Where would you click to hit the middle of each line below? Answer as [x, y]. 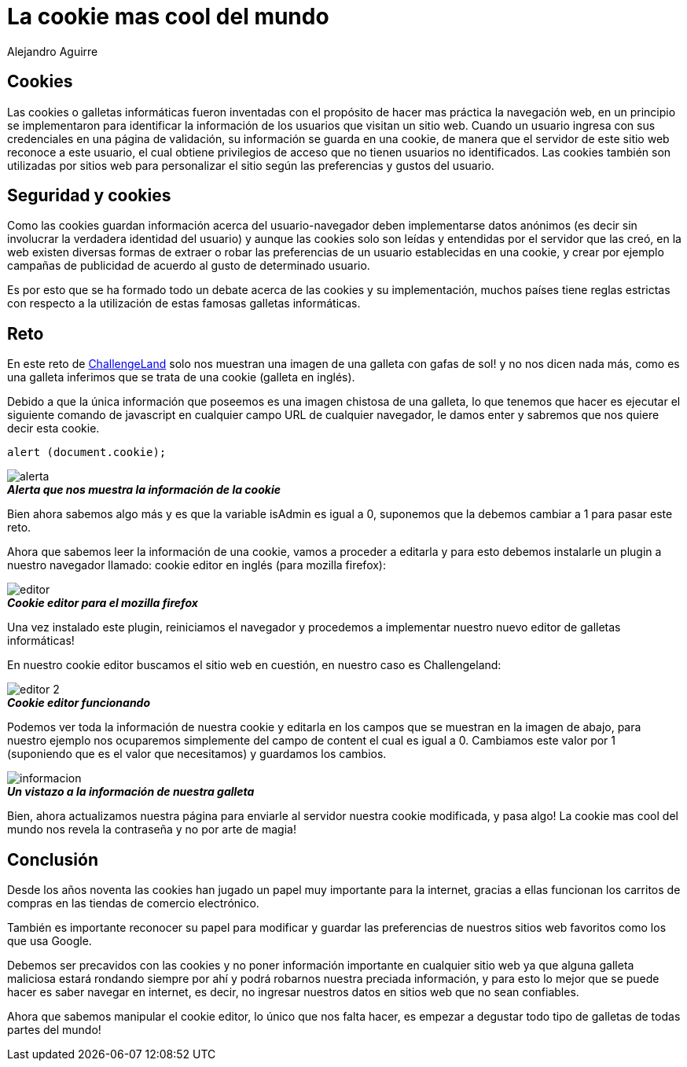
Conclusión [53, 859]
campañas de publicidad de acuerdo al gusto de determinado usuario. [189, 266]
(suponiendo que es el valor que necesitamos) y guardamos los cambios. [197, 754]
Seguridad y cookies [89, 196]
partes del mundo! [54, 1030]
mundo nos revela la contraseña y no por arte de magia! [152, 830]
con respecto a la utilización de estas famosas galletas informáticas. [184, 304]
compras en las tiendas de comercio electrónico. [133, 903]
